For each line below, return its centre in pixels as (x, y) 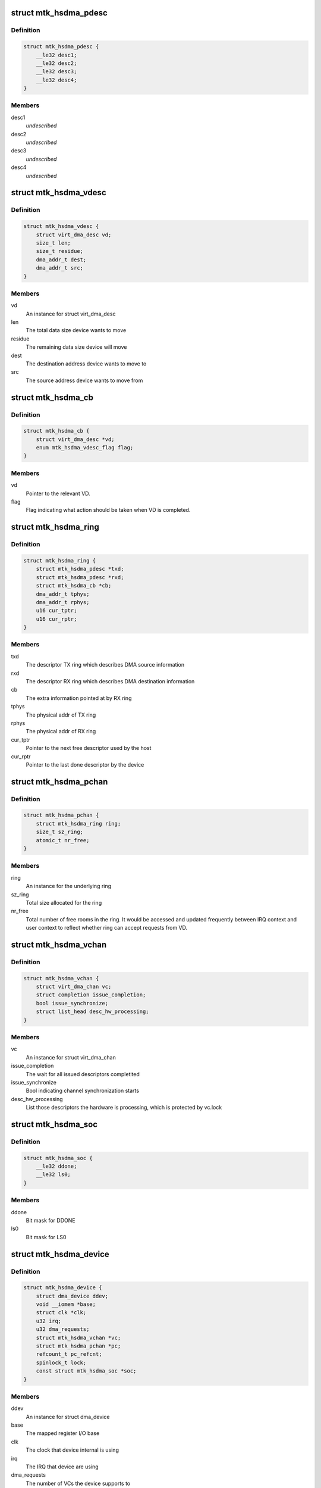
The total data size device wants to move (76, 330)
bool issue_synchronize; (72, 1003)
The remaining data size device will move (76, 347)
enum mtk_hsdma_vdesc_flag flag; (85, 448)
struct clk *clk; (61, 1313)
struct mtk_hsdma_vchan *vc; (78, 1337)
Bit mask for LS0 (46, 1237)
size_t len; (53, 243)
